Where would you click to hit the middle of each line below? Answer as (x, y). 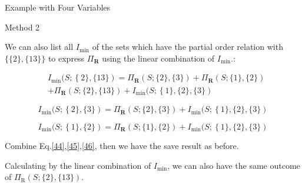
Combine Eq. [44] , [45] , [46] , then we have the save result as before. (122, 146)
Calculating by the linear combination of (78, 165)
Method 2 (22, 27)
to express (66, 58)
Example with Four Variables (58, 7)
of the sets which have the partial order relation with (188, 47)
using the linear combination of (158, 58)
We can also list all (39, 47)
